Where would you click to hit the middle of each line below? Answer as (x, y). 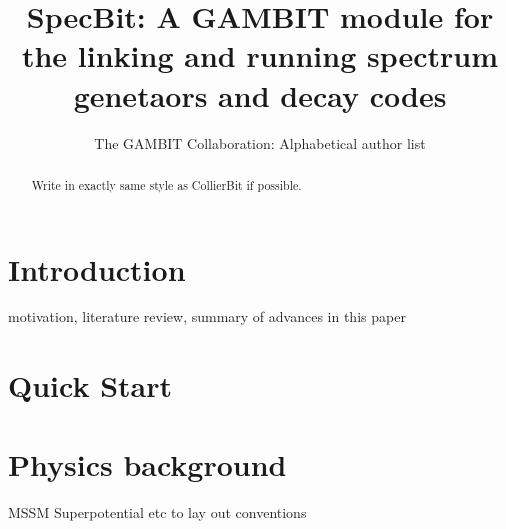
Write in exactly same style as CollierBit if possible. (166, 184)
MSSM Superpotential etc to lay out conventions (157, 511)
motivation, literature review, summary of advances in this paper (207, 316)
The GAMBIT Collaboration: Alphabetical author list (260, 142)
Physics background (147, 463)
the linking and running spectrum (260, 55)
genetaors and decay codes (260, 94)
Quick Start (90, 385)
